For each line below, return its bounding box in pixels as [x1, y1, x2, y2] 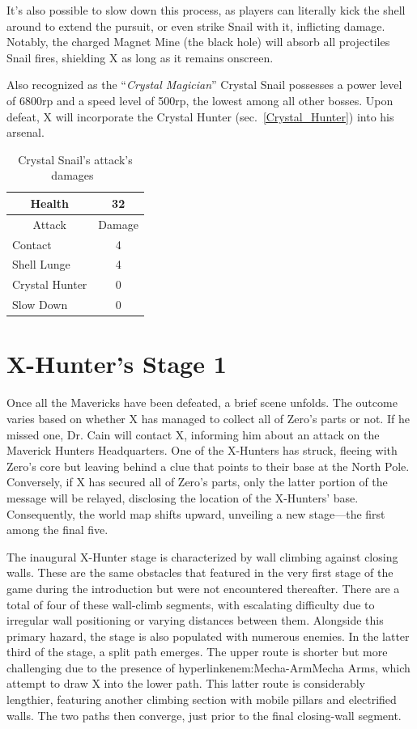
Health [30, 194, 69, 211]
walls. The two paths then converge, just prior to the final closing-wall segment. [6, 706, 402, 723]
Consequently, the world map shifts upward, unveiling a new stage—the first [6, 505, 385, 522]
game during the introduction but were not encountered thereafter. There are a [6, 579, 400, 596]
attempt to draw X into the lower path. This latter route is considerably [6, 675, 365, 692]
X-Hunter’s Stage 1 [6, 347, 227, 380]
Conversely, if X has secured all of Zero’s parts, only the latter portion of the [6, 473, 388, 490]
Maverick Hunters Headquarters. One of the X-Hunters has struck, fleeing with [6, 442, 398, 459]
